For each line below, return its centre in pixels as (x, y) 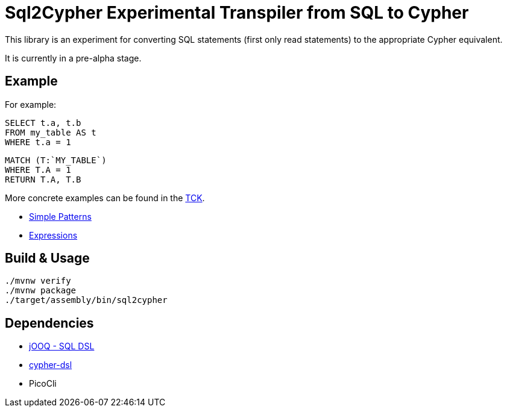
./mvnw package (41, 291)
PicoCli (43, 384)
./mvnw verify (38, 281)
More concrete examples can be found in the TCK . (105, 198)
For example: (31, 104)
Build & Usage (47, 258)
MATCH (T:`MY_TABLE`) (56, 160)
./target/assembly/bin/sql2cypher (86, 300)
